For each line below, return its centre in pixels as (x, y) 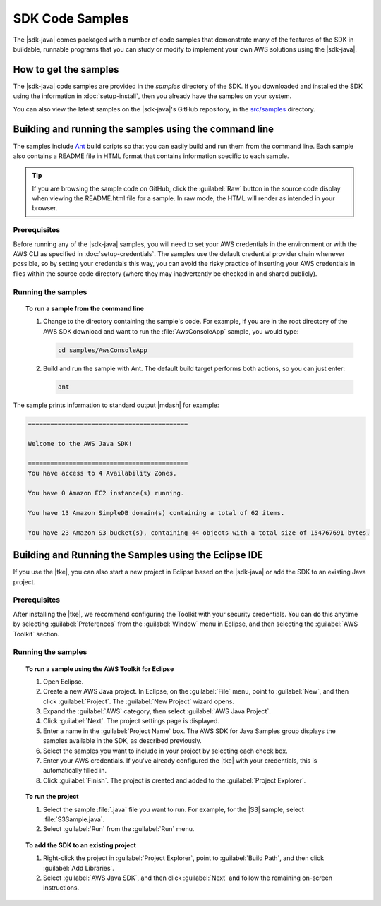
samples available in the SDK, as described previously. (122, 741)
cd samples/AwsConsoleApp (102, 350)
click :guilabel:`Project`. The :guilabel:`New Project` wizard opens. (139, 701)
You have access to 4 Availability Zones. (102, 473)
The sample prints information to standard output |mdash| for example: (116, 405)
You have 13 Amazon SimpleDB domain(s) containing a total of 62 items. (156, 513)
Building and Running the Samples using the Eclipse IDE (138, 555)
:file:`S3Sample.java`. (74, 819)
